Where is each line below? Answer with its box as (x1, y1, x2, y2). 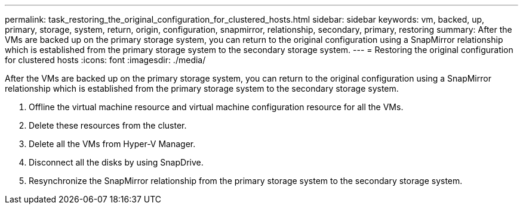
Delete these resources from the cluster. (29, 120, 187, 130)
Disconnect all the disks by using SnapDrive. (29, 157, 204, 167)
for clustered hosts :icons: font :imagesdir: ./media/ (5, 55, 206, 65)
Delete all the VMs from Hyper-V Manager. (29, 139, 196, 149)
